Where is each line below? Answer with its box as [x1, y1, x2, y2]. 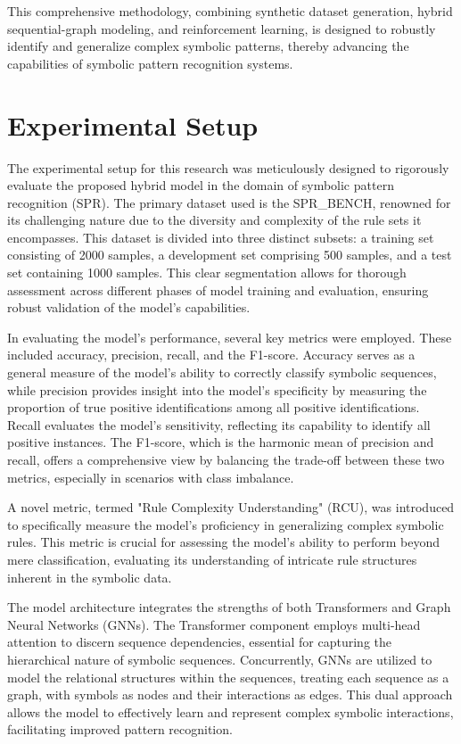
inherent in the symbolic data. [7, 567, 172, 586]
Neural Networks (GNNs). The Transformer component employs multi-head [7, 615, 421, 633]
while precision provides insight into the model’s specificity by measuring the [7, 380, 427, 399]
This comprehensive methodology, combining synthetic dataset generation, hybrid [7, 2, 453, 20]
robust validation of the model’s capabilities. [7, 298, 251, 317]
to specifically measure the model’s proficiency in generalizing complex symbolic [7, 515, 444, 533]
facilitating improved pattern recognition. [7, 720, 233, 739]
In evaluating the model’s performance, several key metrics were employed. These [7, 327, 452, 346]
